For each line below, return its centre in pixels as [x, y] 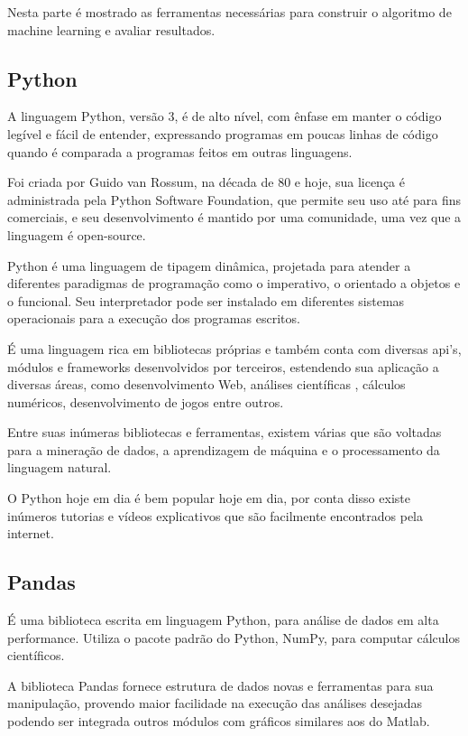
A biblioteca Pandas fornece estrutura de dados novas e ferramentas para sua [220, 685]
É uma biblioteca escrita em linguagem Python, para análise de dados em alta [223, 620]
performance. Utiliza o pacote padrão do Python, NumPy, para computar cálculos [234, 637]
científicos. [36, 655]
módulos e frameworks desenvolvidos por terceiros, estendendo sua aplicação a [223, 366]
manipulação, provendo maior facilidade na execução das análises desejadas [215, 703]
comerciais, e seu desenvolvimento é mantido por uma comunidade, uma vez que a [234, 217]
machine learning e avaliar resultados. [111, 29]
